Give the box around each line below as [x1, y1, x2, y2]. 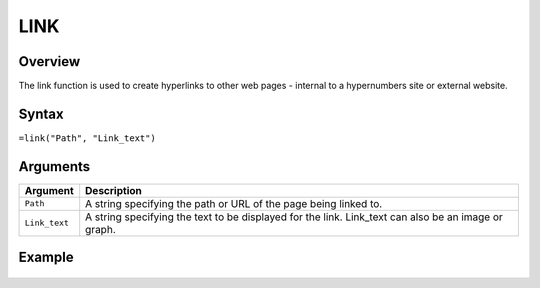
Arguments [18, 158, 91, 175]
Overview [18, 53, 81, 70]
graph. [85, 222, 116, 236]
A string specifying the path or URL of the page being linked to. [85, 196, 383, 210]
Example [18, 249, 74, 266]
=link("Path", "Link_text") [18, 132, 157, 144]
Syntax [18, 105, 64, 122]
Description [85, 183, 142, 197]
